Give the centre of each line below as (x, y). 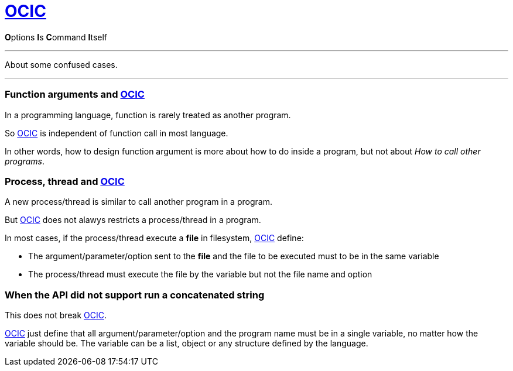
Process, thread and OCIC (65, 181)
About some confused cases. (61, 64)
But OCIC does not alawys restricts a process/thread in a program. (133, 220)
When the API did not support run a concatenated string (135, 295)
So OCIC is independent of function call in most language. (117, 133)
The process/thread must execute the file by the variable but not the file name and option (200, 274)
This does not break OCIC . (56, 315)
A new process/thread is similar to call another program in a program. (138, 202)
